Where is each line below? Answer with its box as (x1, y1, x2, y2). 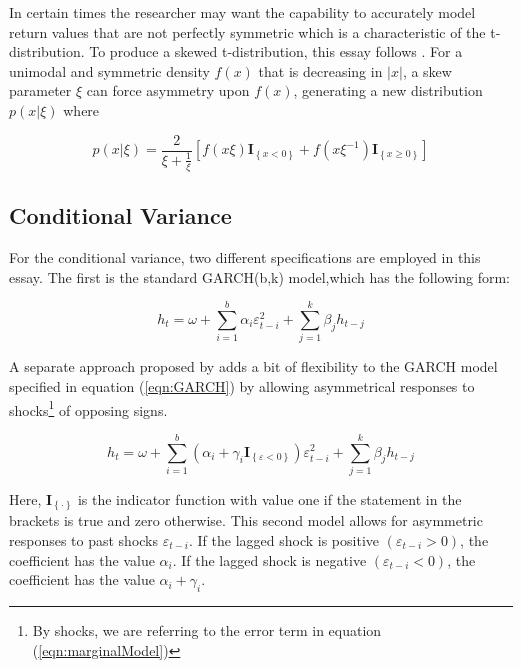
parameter (9, 80, 72, 101)
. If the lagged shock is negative (172, 549, 367, 570)
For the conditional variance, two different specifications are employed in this (9, 247, 481, 268)
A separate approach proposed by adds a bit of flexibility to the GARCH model (9, 356, 498, 377)
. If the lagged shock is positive (189, 530, 380, 550)
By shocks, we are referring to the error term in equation (32, 619, 382, 640)
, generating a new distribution (293, 80, 483, 101)
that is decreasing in (258, 60, 383, 81)
